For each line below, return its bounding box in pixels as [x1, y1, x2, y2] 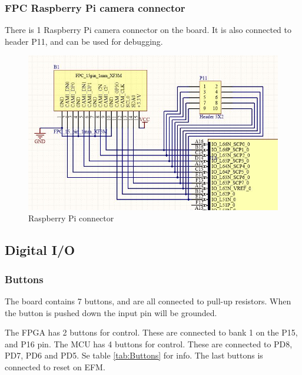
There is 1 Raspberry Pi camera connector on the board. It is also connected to [5, 24, 292, 36]
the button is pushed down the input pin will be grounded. [5, 306, 217, 318]
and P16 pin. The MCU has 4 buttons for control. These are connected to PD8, [5, 337, 293, 350]
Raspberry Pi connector [28, 212, 114, 224]
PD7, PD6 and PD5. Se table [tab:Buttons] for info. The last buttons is [5, 349, 263, 361]
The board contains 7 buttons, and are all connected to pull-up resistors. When [5, 294, 291, 307]
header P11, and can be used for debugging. [5, 35, 163, 47]
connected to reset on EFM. [5, 360, 105, 373]
